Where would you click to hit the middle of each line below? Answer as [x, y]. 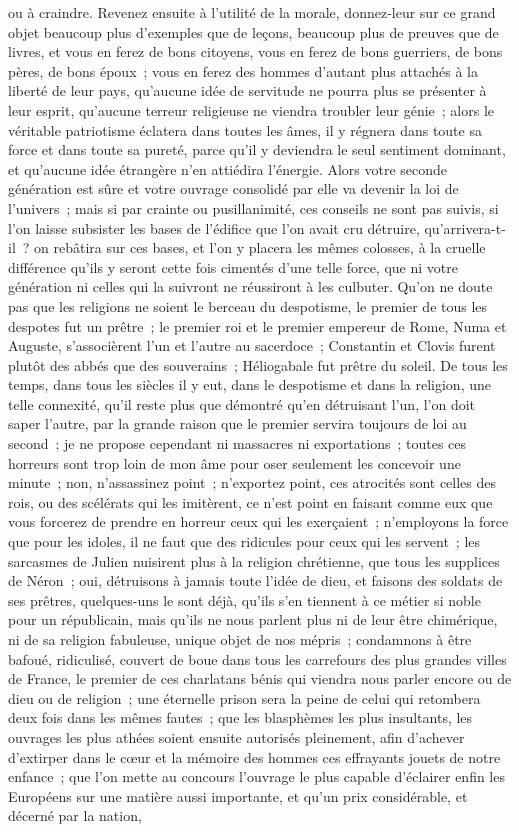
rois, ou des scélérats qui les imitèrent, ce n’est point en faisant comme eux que [250, 501]
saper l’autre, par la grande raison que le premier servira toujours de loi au [237, 423]
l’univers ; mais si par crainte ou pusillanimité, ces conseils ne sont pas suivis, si [253, 207]
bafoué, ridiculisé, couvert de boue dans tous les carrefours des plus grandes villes [257, 658]
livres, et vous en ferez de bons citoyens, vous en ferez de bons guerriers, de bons [255, 51]
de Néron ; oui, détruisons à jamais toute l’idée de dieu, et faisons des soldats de [255, 580]
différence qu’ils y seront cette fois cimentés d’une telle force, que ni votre [233, 266]
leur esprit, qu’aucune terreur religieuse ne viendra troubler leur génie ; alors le [251, 109]
